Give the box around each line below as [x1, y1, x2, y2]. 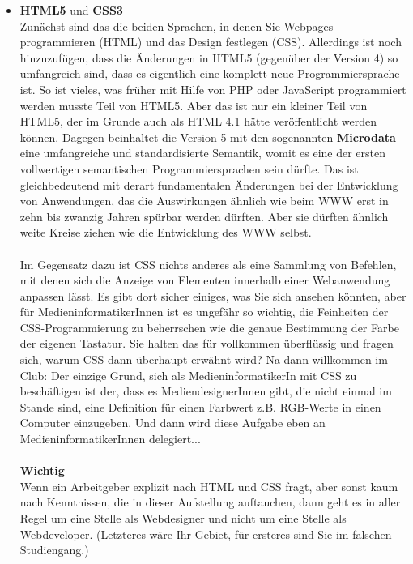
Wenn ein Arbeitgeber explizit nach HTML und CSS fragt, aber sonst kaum [19, 477, 398, 494]
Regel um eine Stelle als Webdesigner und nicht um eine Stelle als [19, 510, 347, 526]
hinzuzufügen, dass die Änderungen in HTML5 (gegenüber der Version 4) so [19, 49, 398, 66]
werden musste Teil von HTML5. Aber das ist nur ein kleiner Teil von [19, 96, 368, 113]
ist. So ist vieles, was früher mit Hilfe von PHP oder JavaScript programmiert [19, 80, 407, 97]
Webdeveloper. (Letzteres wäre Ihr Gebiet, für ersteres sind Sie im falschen [19, 525, 392, 542]
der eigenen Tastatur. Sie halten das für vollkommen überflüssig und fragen [19, 335, 394, 352]
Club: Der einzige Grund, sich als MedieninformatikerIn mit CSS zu [19, 366, 357, 383]
